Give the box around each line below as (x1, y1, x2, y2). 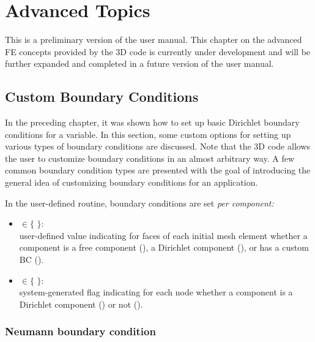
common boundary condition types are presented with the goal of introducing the (5, 164, 311, 177)
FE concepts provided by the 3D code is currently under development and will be (5, 45, 311, 58)
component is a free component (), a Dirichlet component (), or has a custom (19, 241, 309, 254)
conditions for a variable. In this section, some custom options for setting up (5, 127, 291, 140)
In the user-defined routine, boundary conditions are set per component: (5, 196, 274, 209)
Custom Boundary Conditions (5, 87, 199, 106)
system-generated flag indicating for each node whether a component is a (19, 286, 293, 298)
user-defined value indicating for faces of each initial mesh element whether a (19, 229, 308, 241)
